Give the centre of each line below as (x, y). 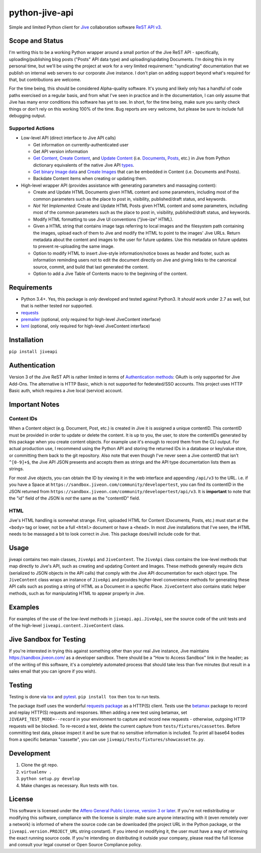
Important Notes (34, 404)
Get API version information (60, 151)
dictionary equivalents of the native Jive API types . (84, 165)
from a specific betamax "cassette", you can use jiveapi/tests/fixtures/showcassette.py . (107, 740)
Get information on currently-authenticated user (81, 145)
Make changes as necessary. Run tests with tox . (70, 785)
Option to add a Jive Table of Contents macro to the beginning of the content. (110, 274)
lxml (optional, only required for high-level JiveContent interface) (86, 326)
